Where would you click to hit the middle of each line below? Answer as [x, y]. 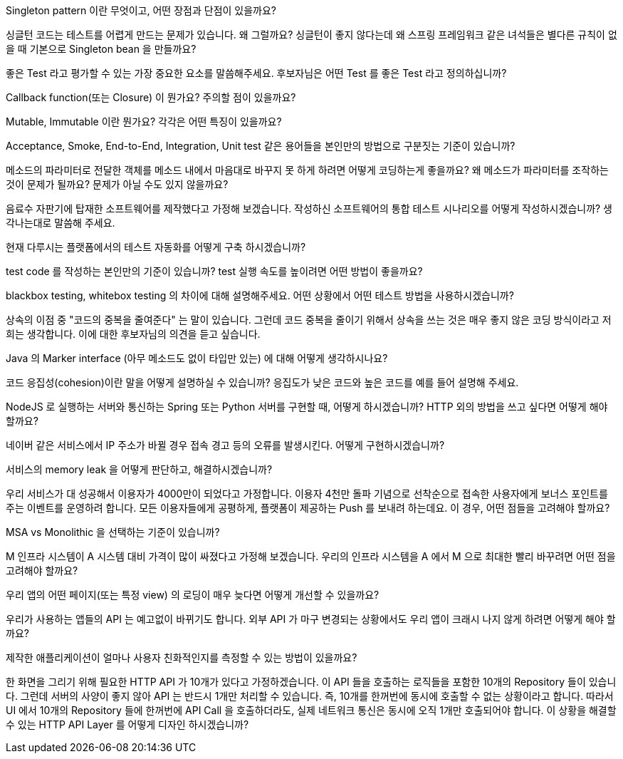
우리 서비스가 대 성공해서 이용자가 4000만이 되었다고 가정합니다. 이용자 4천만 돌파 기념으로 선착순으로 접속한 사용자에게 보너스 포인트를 [307, 494]
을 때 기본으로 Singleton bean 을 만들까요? [101, 49]
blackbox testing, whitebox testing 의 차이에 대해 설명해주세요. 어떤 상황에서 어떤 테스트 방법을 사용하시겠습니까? [260, 295]
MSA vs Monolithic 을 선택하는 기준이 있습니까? [113, 532]
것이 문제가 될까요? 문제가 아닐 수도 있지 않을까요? [117, 184]
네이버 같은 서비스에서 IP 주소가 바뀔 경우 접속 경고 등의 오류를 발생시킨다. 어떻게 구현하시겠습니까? [225, 445]
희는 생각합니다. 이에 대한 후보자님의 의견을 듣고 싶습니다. [133, 334]
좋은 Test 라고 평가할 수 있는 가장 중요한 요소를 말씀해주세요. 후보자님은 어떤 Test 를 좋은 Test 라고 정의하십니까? [256, 73]
